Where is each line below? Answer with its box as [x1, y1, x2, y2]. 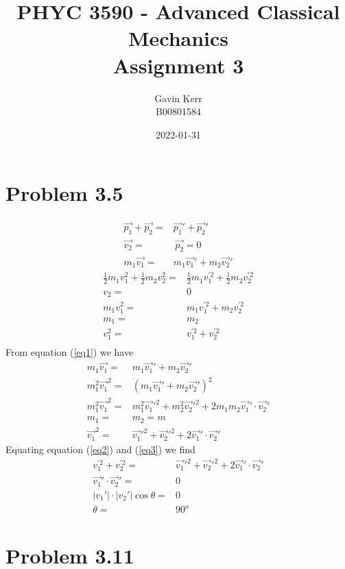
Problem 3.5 [5, 179, 123, 207]
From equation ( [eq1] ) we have [5, 345, 134, 359]
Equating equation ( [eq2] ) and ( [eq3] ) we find [5, 441, 195, 456]
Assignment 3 [112, 51, 244, 79]
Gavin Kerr [154, 90, 202, 105]
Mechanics [128, 24, 229, 52]
